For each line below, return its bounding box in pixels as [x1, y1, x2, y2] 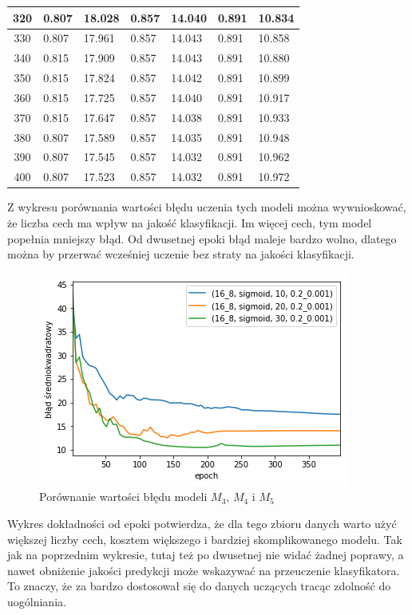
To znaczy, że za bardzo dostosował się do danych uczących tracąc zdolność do [7, 578, 391, 594]
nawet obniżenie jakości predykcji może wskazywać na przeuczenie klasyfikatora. [7, 562, 400, 578]
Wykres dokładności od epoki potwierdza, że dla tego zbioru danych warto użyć [7, 514, 397, 531]
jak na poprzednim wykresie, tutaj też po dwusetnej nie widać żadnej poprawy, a [7, 546, 404, 563]
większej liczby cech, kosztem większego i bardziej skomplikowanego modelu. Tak [7, 530, 402, 547]
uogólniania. [7, 593, 66, 609]
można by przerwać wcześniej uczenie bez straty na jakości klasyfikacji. [7, 246, 355, 262]
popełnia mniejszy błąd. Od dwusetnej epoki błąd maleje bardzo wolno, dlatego [7, 230, 397, 246]
